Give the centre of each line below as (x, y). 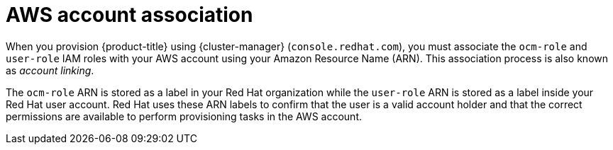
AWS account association (129, 15)
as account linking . (50, 70)
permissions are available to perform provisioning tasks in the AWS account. (184, 116)
